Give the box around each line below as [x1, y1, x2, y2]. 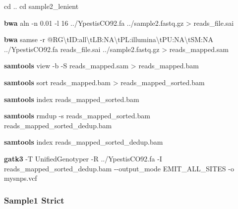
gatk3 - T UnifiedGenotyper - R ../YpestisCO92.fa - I [4, 153, 162, 163]
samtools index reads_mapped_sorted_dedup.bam [4, 137, 163, 147]
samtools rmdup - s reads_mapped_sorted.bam [4, 110, 150, 121]
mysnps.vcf [4, 173, 37, 183]
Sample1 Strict [4, 194, 64, 206]
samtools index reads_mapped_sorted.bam [4, 94, 139, 104]
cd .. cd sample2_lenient [4, 1, 79, 11]
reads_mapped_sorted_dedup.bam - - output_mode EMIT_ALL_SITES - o [4, 163, 234, 173]
